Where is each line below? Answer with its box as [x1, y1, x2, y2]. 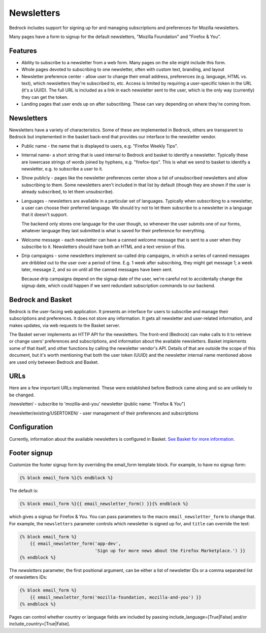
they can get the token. [21, 94, 68, 100]
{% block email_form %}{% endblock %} [19, 475, 113, 481]
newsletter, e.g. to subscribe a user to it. [21, 166, 103, 172]
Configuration [9, 423, 53, 431]
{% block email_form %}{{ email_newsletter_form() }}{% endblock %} [19, 501, 189, 506]
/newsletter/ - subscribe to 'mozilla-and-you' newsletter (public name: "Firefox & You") [9, 401, 186, 407]
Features [9, 46, 37, 55]
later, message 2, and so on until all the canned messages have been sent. [21, 267, 173, 273]
